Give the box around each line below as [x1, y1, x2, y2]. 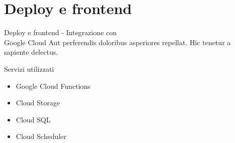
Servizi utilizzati [4, 63, 54, 74]
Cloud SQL [16, 114, 51, 124]
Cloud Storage [16, 97, 60, 108]
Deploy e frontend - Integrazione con [4, 27, 117, 38]
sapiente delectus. [4, 47, 58, 57]
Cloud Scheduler [16, 131, 66, 141]
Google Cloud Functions [16, 80, 91, 91]
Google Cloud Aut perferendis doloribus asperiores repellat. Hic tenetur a [4, 37, 231, 47]
